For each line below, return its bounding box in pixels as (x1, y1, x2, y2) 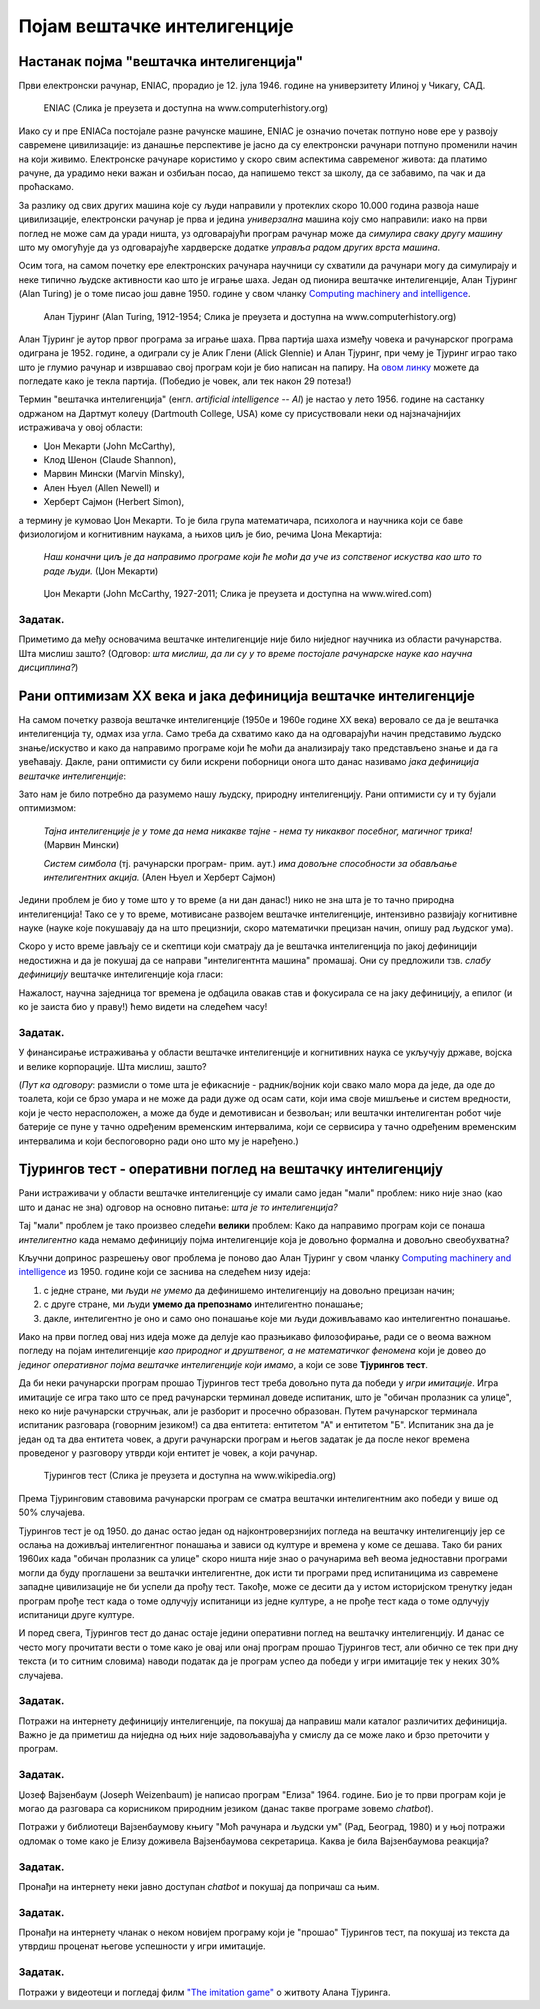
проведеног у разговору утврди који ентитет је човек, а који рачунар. (18, 1447, 318, 1459)
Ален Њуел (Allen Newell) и (43, 481, 160, 494)
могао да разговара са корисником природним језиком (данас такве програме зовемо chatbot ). (18, 1802, 434, 1814)
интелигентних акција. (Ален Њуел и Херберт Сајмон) (43, 871, 277, 883)
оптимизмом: (18, 802, 77, 814)
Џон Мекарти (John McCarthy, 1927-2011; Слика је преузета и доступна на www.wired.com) (43, 588, 433, 600)
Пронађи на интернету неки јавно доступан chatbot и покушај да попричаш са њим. (18, 1880, 380, 1892)
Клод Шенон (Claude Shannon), (43, 454, 177, 466)
